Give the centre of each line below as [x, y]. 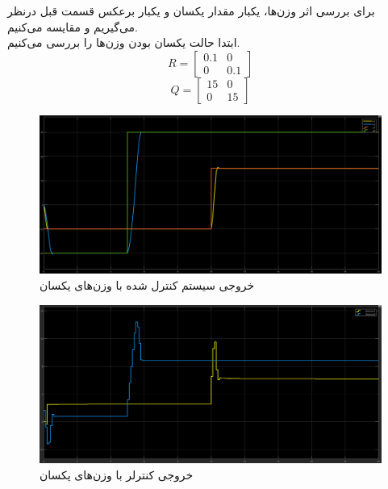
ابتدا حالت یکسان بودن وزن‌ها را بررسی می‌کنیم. [124, 42]
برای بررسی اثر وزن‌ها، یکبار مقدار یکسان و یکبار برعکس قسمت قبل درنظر [191, 10]
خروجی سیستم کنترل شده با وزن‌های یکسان [147, 284]
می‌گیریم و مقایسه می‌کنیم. [73, 26]
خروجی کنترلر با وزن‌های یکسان [117, 474]
